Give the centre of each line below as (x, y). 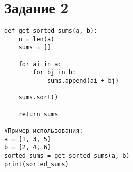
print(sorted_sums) (36, 164)
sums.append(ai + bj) (83, 81)
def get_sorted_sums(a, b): (51, 31)
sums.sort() (38, 98)
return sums (38, 114)
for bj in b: (54, 73)
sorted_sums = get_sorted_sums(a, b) (67, 156)
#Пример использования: (44, 131)
